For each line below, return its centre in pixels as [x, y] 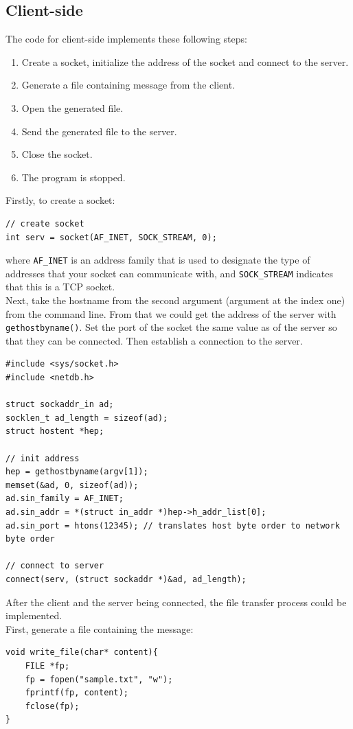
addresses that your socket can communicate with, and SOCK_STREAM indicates [170, 273]
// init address [43, 458]
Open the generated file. [72, 107]
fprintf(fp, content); [77, 693]
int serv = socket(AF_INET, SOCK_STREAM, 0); [111, 237]
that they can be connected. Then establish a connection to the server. [154, 340]
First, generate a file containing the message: [100, 628]
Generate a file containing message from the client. [128, 85]
